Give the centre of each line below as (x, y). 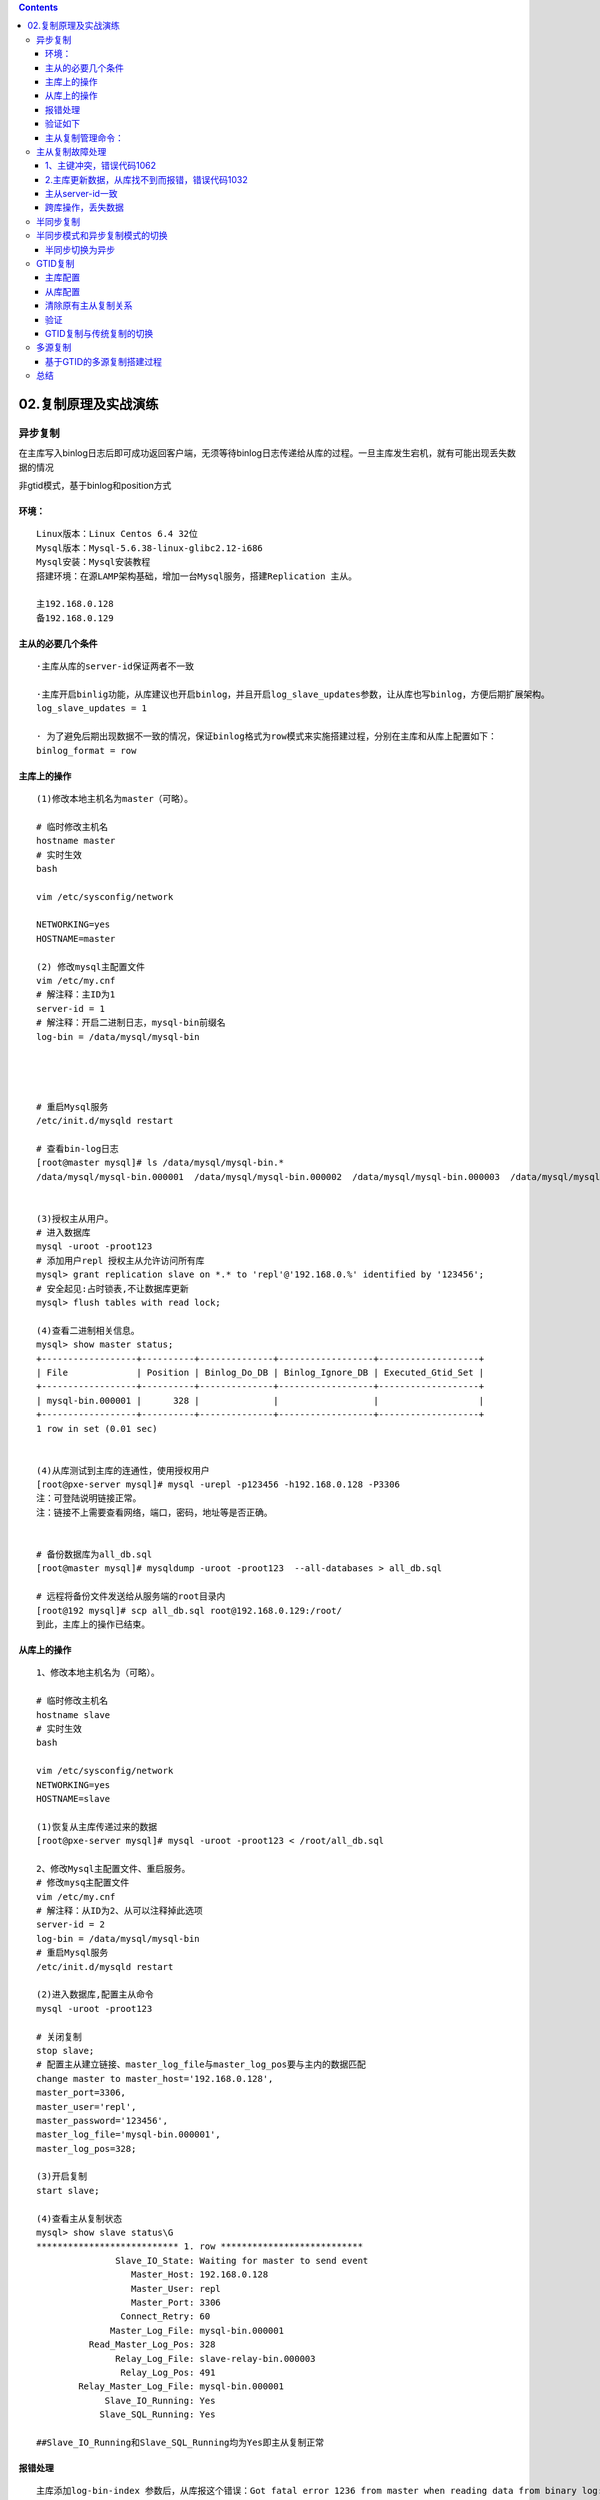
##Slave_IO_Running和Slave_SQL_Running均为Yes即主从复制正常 (180, 2442)
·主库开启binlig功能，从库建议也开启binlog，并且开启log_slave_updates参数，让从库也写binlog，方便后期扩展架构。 (293, 694)
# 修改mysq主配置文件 (83, 1883)
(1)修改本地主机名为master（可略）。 (115, 798)
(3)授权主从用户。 (75, 1218)
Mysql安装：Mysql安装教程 (93, 562)
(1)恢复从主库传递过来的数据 (97, 1826)
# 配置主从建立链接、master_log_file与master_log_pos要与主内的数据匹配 (201, 2064)
